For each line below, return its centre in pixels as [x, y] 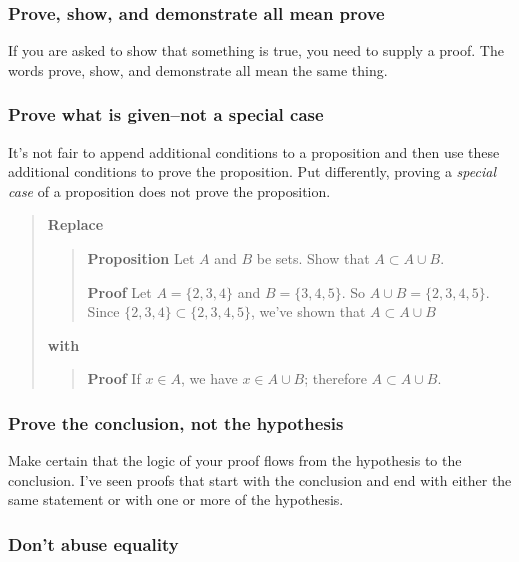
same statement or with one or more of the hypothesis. [176, 499]
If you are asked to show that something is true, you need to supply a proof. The [256, 50]
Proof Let [119, 291]
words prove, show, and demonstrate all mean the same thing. [198, 69]
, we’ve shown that [308, 311]
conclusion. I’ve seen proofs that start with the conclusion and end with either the [260, 479]
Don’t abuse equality [93, 543]
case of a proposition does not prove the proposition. [169, 190]
